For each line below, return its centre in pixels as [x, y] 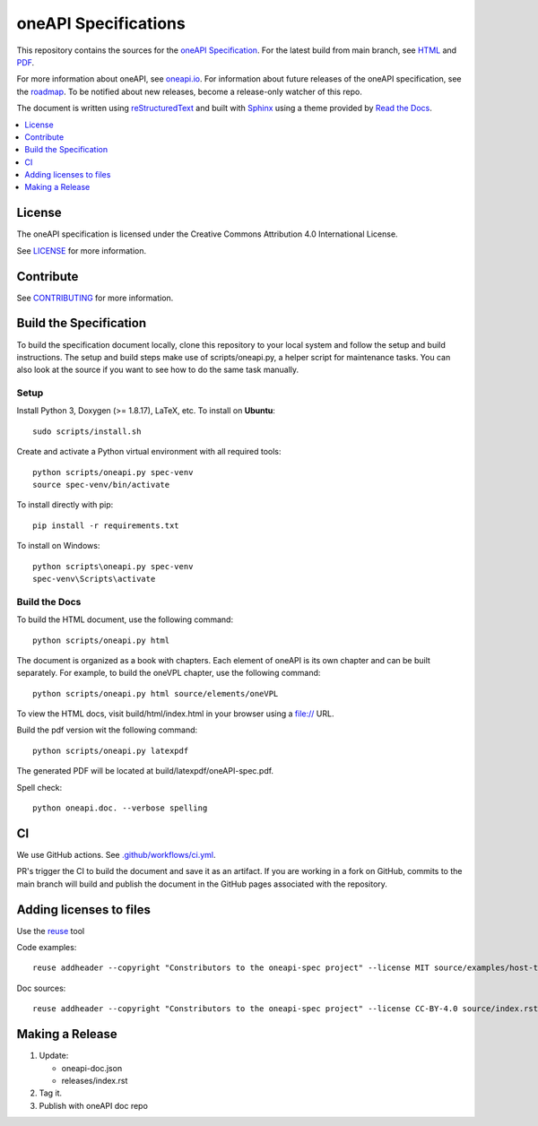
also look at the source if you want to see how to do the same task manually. [158, 370]
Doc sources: [41, 988]
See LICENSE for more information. [82, 250]
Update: [54, 1056]
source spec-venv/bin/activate [101, 485]
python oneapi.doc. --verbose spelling [120, 808]
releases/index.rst [95, 1080]
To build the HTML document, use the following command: [125, 619]
